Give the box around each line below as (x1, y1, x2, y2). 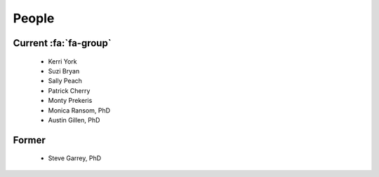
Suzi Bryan (48, 66, 80, 75)
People (13, 10, 55, 26)
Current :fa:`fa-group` (13, 37, 112, 49)
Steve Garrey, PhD (48, 154, 102, 162)
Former (13, 134, 46, 146)
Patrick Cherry (48, 86, 91, 94)
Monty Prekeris (48, 97, 93, 105)
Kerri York (48, 57, 77, 66)
